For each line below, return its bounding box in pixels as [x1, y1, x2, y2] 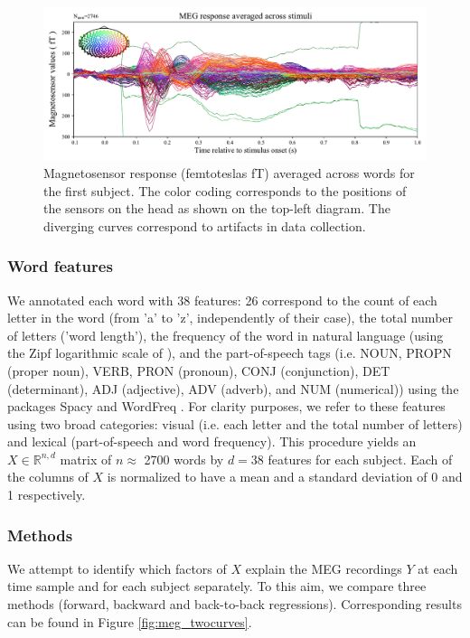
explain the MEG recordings [245, 558, 402, 577]
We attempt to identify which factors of [7, 558, 227, 577]
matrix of [60, 449, 112, 468]
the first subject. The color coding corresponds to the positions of [43, 181, 407, 200]
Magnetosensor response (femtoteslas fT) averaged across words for [43, 163, 415, 182]
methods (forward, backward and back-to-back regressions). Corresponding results [7, 595, 462, 614]
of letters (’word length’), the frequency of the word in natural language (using [7, 325, 444, 344]
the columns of [7, 467, 89, 486]
